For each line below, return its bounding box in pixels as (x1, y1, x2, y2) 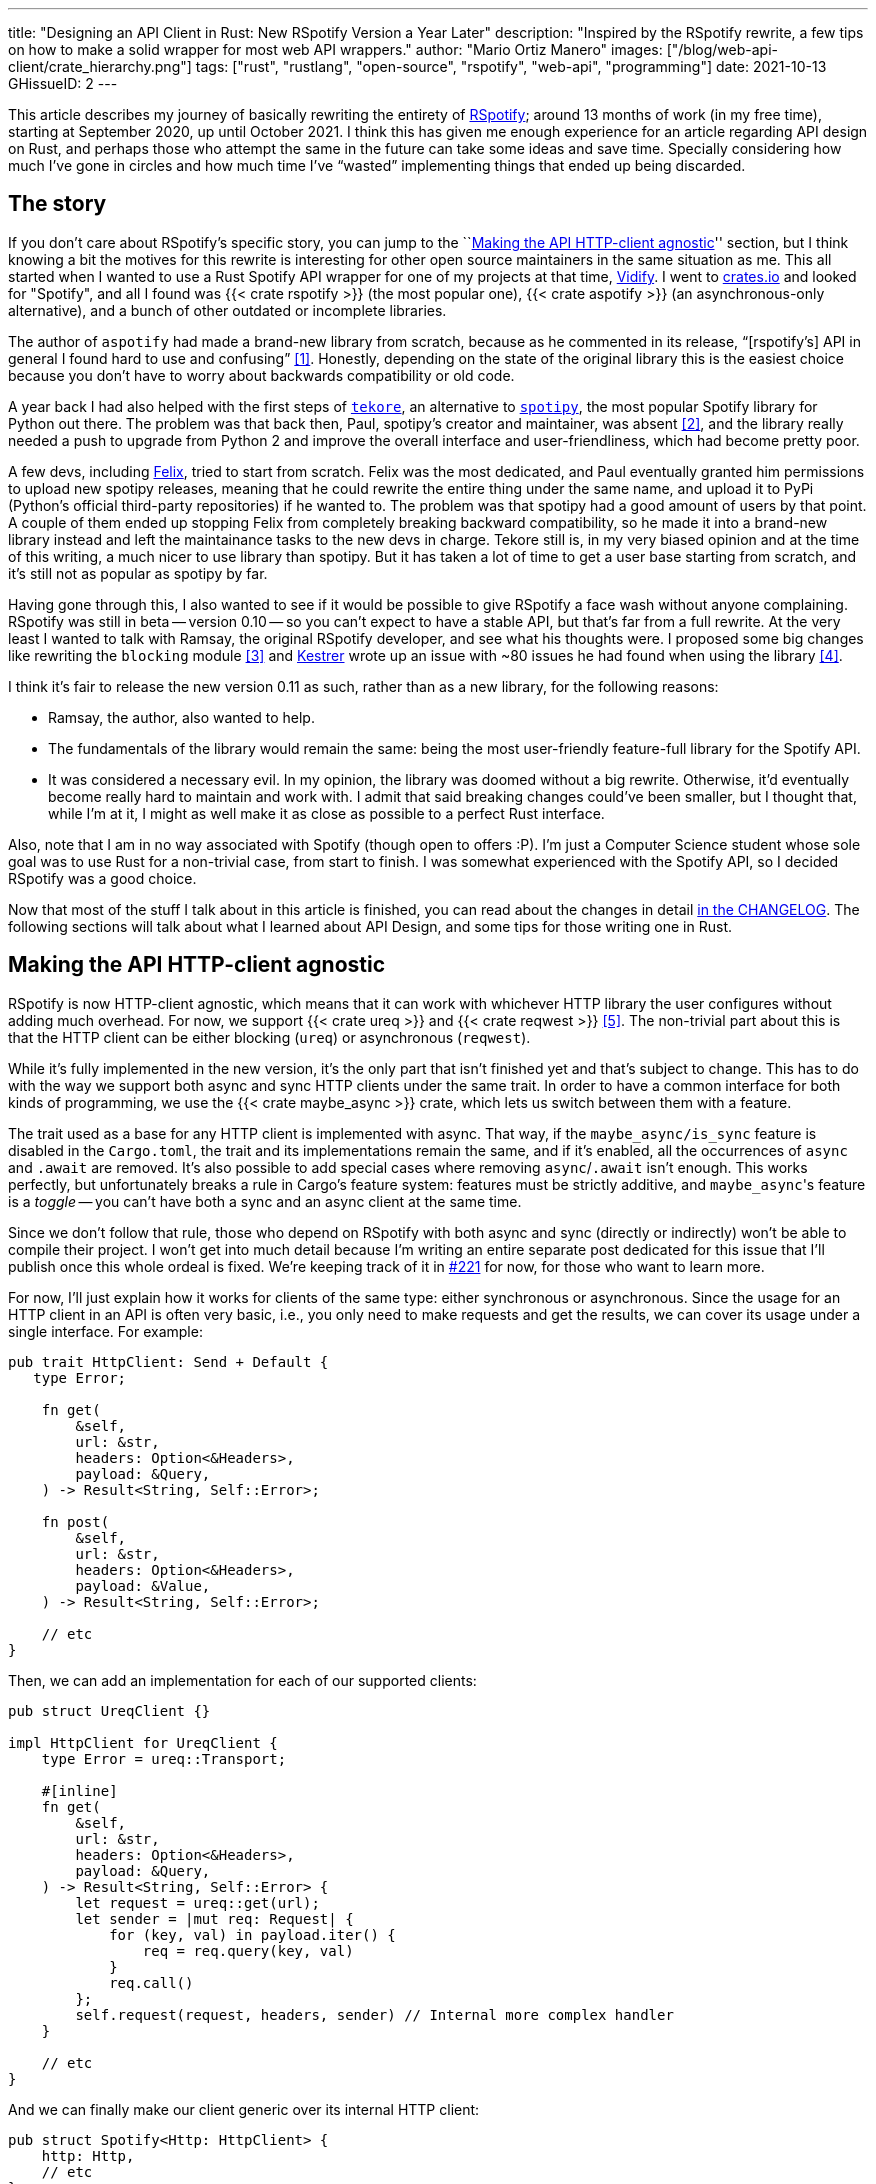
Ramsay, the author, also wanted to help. (48, 708, 315, 726)
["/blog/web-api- (666, 41, 778, 58)
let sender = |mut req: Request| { (75, 1910, 354, 1927)
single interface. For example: (8, 1322, 203, 1340)
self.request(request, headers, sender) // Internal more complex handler (75, 2006, 674, 2023)
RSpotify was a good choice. (8, 869, 197, 887)
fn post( (41, 1513, 110, 1530)
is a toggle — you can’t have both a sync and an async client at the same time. (8, 1192, 522, 1210)
